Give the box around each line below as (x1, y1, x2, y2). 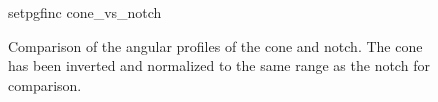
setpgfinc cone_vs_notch (8, 2, 162, 22)
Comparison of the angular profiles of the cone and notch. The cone (8, 35, 423, 56)
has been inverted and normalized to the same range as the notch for (8, 55, 430, 76)
